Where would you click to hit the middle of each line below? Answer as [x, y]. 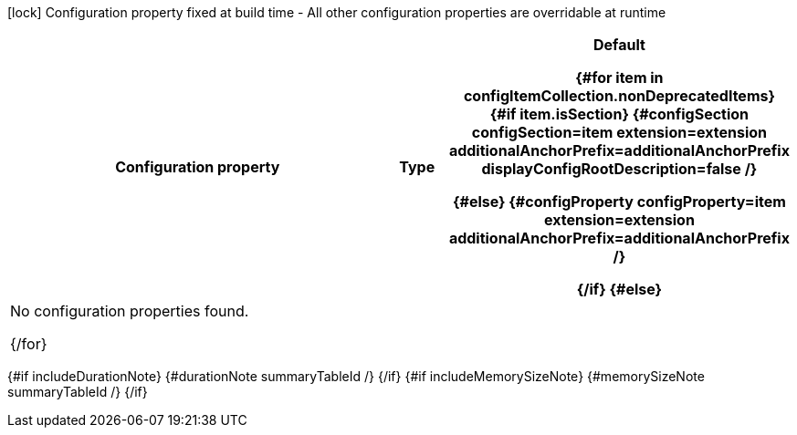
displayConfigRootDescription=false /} [619, 169]
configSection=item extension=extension [619, 132]
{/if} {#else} [619, 289]
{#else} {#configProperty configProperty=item [619, 202]
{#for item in [619, 78]
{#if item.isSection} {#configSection [619, 114]
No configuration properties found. [130, 311]
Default [619, 45]
